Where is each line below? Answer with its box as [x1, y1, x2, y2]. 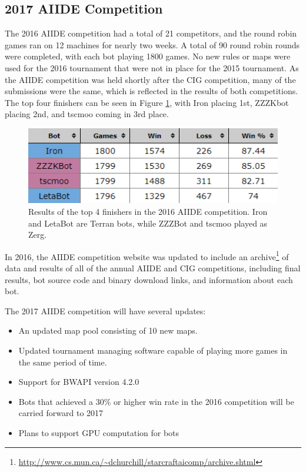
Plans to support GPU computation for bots [18, 427, 179, 438]
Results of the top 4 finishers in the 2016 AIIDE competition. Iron [28, 205, 268, 218]
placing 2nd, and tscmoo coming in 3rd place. [5, 108, 169, 120]
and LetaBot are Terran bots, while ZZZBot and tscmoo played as [28, 217, 268, 229]
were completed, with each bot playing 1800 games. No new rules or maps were [5, 50, 291, 62]
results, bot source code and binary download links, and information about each [5, 273, 293, 285]
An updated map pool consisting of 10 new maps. [18, 324, 198, 337]
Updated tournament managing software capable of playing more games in [18, 344, 288, 357]
